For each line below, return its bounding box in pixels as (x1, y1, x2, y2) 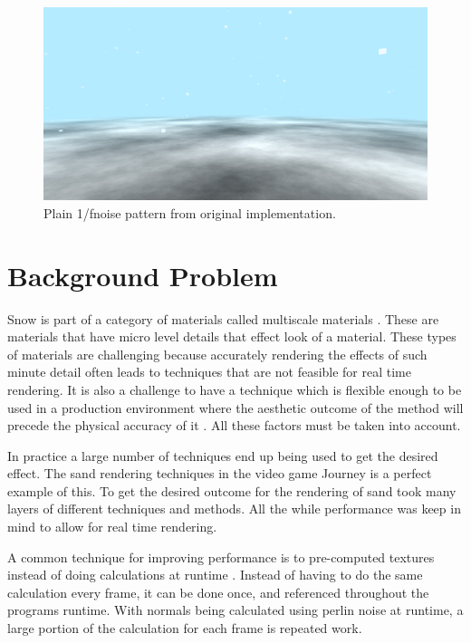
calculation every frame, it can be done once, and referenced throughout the (7, 582, 429, 601)
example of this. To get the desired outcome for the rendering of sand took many (7, 481, 457, 500)
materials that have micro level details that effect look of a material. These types (7, 327, 457, 346)
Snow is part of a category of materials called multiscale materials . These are (7, 309, 439, 328)
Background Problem (7, 256, 278, 293)
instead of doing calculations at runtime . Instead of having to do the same (7, 565, 423, 584)
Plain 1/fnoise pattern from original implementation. (43, 203, 336, 222)
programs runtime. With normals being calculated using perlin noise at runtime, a (7, 600, 464, 619)
